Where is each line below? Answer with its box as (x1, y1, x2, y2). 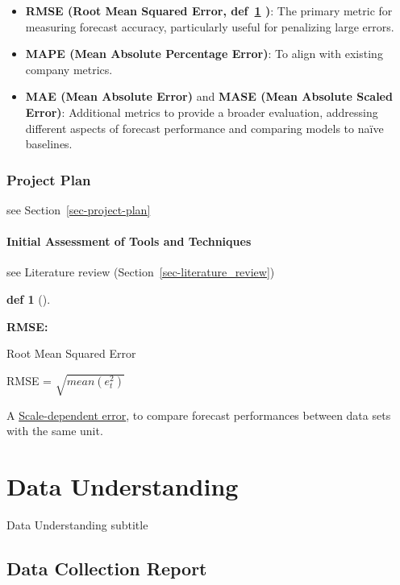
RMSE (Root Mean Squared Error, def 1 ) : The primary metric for (25, 2, 393, 19)
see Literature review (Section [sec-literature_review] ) (6, 263, 275, 280)
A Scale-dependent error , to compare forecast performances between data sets (6, 406, 391, 423)
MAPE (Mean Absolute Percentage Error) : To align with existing (25, 45, 383, 62)
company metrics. (25, 60, 113, 77)
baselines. (25, 135, 73, 152)
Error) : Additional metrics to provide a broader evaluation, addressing (25, 103, 378, 120)
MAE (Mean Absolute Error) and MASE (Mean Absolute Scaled (25, 88, 393, 105)
